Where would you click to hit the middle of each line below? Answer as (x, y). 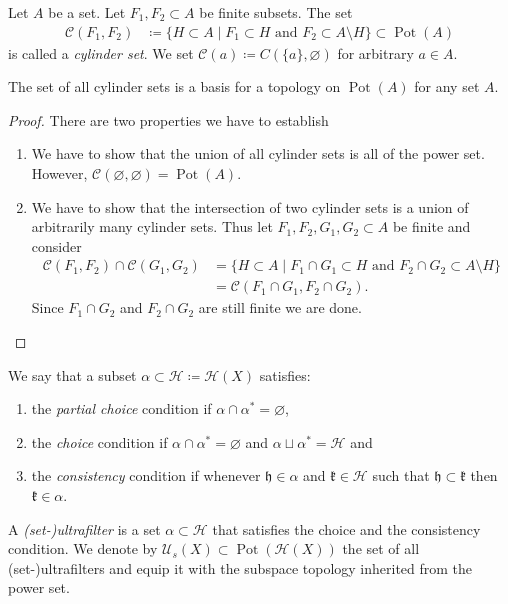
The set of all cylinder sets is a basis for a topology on (174, 86)
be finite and (431, 226)
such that (401, 475)
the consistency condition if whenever (146, 475)
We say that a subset (72, 374)
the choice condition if (99, 441)
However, (59, 173)
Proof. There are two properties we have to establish (168, 119)
